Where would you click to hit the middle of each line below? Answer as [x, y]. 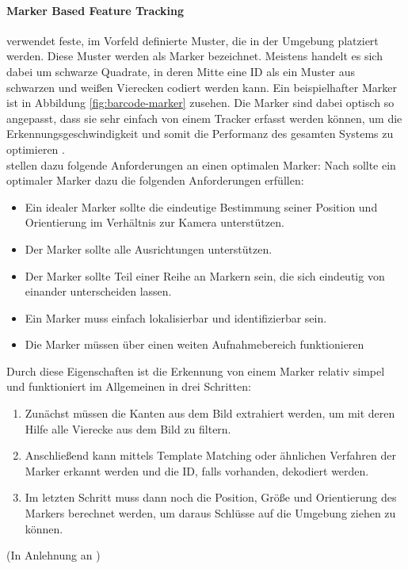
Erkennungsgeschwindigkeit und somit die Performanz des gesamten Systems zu [200, 134]
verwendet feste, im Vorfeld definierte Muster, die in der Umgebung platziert [193, 40]
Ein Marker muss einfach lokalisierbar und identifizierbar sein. [176, 317]
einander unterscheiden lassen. [98, 291]
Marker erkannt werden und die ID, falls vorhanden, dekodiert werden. [197, 470]
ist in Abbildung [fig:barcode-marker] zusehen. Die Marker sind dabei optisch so [200, 103]
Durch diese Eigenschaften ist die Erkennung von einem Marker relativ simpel [196, 370]
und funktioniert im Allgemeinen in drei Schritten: [129, 386]
